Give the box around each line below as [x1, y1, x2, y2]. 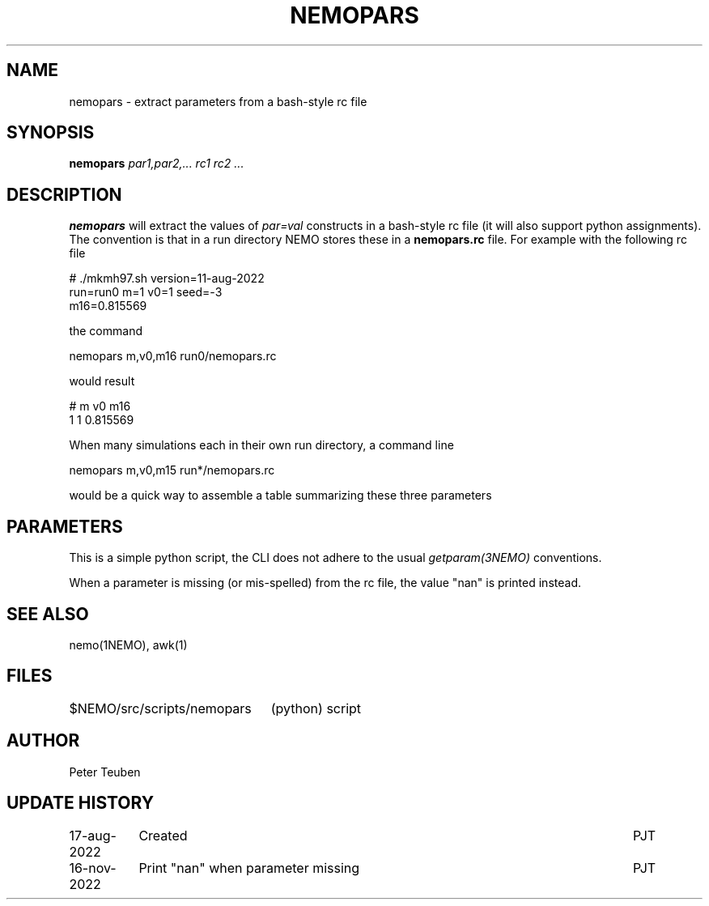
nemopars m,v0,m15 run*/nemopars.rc [69, 463, 275, 478]
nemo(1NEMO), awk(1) [69, 637, 188, 652]
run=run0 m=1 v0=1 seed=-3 [69, 285, 223, 300]
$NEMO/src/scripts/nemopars [69, 700, 252, 717]
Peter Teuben [69, 764, 141, 779]
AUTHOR [6, 730, 80, 751]
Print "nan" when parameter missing [138, 859, 360, 876]
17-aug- [69, 827, 117, 844]
